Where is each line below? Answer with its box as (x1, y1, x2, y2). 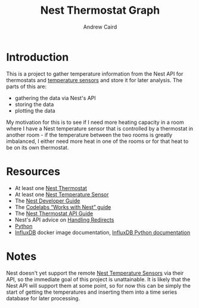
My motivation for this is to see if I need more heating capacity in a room (6, 119, 184, 126)
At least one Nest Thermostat (14, 184, 88, 191)
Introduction (6, 50, 69, 64)
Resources (6, 164, 61, 178)
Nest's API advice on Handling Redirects (14, 216, 114, 223)
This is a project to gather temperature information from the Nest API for (6, 70, 184, 77)
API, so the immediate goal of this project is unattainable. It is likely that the (6, 275, 191, 283)
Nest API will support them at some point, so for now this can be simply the (6, 282, 191, 289)
